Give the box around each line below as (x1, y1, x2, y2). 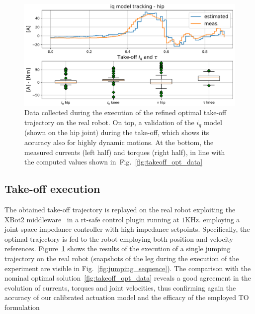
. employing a (198, 214, 240, 224)
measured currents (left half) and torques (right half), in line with (24, 147, 225, 157)
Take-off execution (4, 181, 100, 196)
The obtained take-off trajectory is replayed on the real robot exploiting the (4, 204, 236, 214)
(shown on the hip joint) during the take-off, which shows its (24, 127, 209, 138)
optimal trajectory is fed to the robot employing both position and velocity (4, 233, 233, 244)
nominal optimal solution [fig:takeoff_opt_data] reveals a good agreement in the (4, 273, 251, 283)
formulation (4, 302, 40, 312)
